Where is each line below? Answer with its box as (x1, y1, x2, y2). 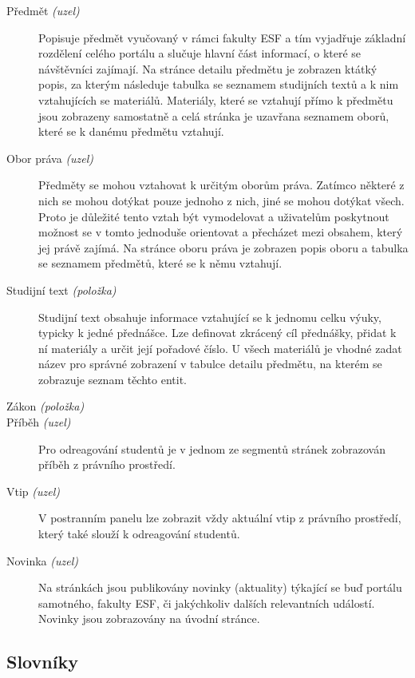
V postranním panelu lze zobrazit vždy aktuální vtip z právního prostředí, (38, 509, 401, 526)
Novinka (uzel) (6, 552, 78, 569)
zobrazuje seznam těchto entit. (38, 371, 187, 387)
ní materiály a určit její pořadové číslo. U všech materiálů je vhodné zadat (38, 339, 402, 356)
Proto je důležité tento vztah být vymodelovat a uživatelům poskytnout (38, 208, 389, 224)
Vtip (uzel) (6, 482, 61, 499)
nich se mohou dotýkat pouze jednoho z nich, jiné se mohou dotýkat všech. (38, 192, 405, 208)
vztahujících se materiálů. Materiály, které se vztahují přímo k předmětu (38, 91, 393, 108)
